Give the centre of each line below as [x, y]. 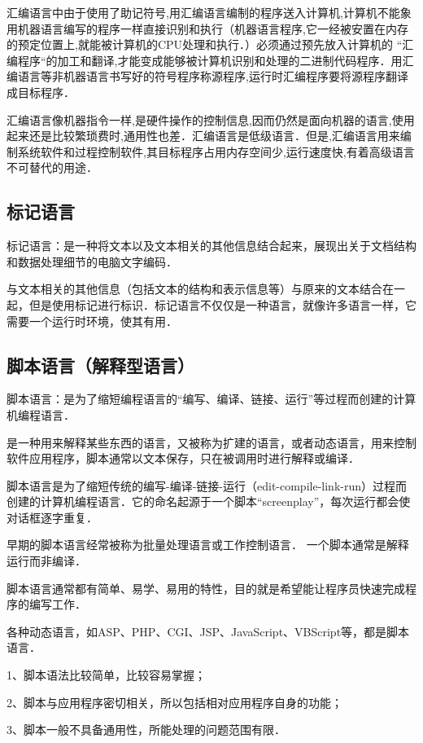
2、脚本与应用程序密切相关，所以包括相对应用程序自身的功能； [174, 702]
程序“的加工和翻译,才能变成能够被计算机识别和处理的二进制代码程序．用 [210, 60]
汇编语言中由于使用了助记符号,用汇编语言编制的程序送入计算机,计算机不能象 [209, 12]
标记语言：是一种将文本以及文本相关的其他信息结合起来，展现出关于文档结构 [211, 246]
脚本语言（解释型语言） [100, 365]
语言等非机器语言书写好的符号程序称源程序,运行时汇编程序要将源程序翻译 [213, 76]
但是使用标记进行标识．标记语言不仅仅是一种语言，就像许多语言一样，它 [222, 304]
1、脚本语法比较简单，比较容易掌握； [106, 675]
